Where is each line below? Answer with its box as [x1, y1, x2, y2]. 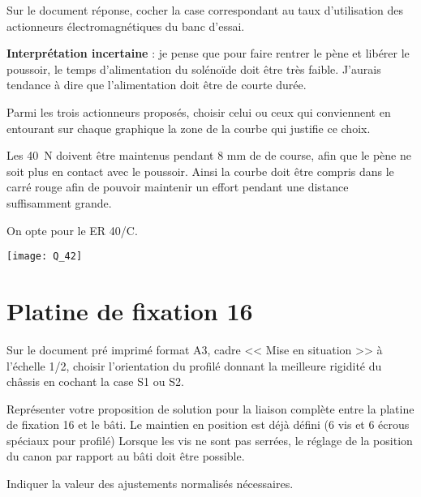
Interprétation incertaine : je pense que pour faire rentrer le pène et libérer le [6, 45, 410, 62]
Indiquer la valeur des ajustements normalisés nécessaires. [6, 475, 294, 492]
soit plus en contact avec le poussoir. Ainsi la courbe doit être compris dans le [6, 162, 394, 179]
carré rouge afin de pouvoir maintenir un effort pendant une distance [6, 178, 349, 195]
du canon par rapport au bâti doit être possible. [6, 448, 245, 465]
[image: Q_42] [6, 251, 83, 263]
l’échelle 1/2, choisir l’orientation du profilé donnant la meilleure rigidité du [6, 357, 382, 374]
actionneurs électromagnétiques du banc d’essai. [6, 17, 245, 34]
